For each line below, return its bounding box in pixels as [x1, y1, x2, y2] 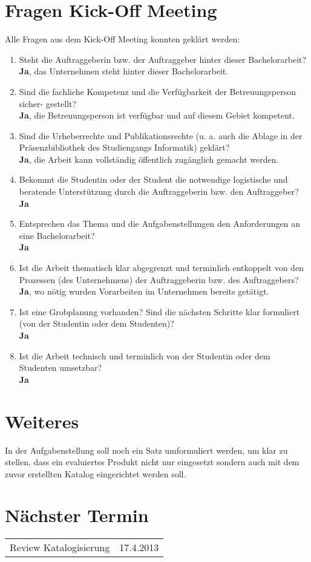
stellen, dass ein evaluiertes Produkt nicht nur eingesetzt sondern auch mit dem [5, 456, 300, 468]
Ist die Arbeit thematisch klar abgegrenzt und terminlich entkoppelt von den [19, 261, 304, 274]
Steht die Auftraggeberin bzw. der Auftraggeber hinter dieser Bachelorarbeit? [19, 53, 307, 65]
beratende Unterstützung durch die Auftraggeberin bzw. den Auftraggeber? [19, 185, 299, 198]
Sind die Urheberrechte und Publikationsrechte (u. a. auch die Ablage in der [19, 129, 303, 142]
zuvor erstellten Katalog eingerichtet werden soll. [5, 467, 186, 480]
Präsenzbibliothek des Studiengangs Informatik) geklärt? [19, 141, 230, 154]
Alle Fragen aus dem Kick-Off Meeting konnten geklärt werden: [5, 33, 240, 45]
